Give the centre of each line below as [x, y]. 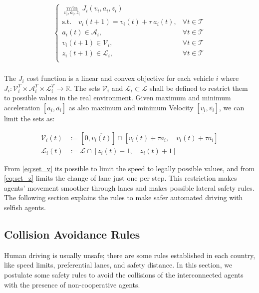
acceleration [22, 107]
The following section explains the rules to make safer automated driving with [124, 197]
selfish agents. [25, 207]
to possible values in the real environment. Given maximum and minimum [118, 98]
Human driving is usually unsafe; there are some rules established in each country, [130, 255]
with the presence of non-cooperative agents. [72, 284]
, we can [232, 107]
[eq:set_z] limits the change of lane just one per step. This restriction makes [121, 178]
